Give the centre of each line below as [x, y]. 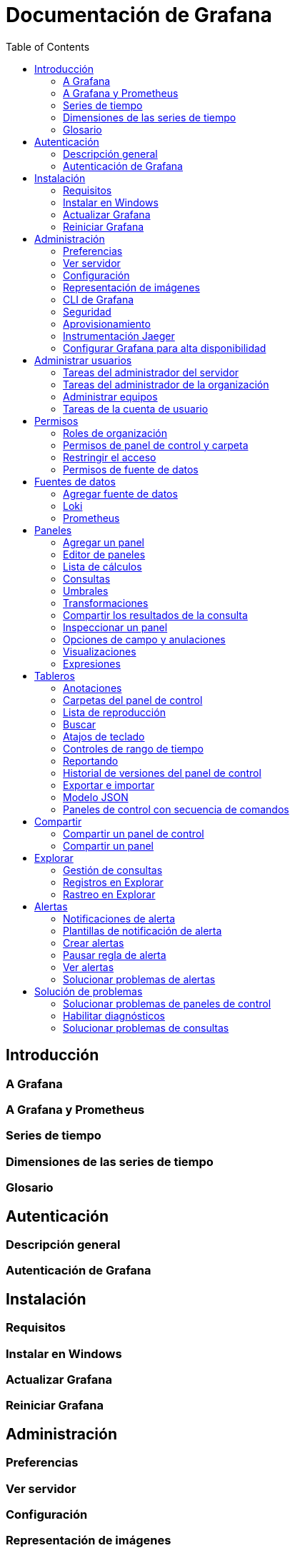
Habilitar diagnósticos [114, 1015]
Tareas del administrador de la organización [166, 384]
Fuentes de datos [75, 481]
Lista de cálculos [102, 566]
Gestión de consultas [113, 870]
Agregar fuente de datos [120, 493]
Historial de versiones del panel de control [162, 773]
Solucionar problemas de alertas [139, 979]
